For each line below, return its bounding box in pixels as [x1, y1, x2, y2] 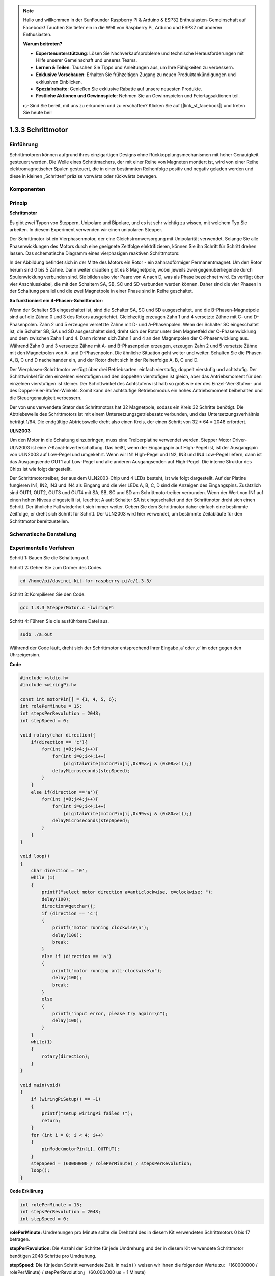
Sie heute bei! [23, 110, 52, 116]
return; [41, 1118, 61, 1123]
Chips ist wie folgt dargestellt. [9, 466, 72, 472]
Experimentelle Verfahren [9, 544, 75, 551]
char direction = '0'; [31, 868, 88, 874]
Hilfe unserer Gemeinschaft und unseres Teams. [36, 57, 137, 63]
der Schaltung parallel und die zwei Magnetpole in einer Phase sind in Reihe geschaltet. [9, 288, 194, 295]
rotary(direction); [41, 1053, 90, 1059]
